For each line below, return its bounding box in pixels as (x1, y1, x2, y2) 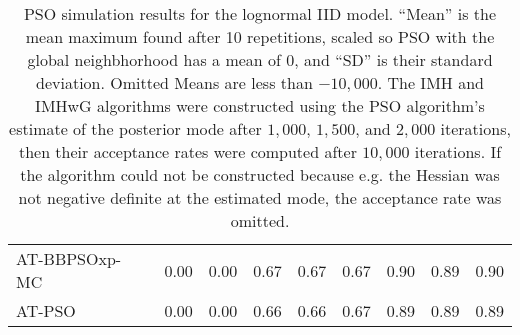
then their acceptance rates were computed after (18, 140, 357, 163)
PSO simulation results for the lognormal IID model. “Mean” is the (23, 2, 497, 25)
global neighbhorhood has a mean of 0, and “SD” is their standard (27, 48, 493, 71)
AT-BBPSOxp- (16, 247, 122, 270)
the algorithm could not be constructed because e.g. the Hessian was (20, 163, 500, 186)
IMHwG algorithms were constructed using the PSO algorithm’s (35, 94, 485, 117)
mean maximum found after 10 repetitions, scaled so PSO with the (25, 25, 495, 48)
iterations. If (414, 140, 502, 163)
